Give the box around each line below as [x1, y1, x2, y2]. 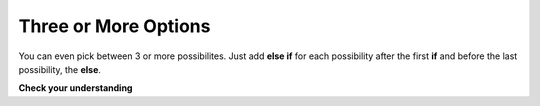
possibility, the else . [18, 63, 102, 75]
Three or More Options [18, 15, 211, 37]
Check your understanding [18, 82, 133, 94]
